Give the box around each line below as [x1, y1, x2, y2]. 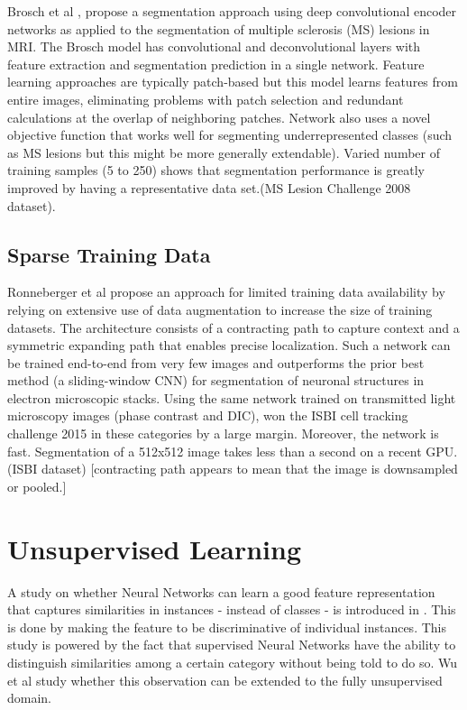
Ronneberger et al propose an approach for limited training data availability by [7, 282, 445, 301]
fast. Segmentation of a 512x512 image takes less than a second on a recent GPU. [7, 441, 458, 460]
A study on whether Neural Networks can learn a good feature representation [7, 582, 435, 601]
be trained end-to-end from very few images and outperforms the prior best [7, 353, 425, 372]
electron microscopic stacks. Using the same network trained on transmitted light [7, 388, 456, 407]
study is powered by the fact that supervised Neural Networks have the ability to [7, 635, 456, 654]
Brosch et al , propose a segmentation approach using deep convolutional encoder [7, 2, 457, 20]
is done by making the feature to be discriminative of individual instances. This [7, 617, 446, 636]
